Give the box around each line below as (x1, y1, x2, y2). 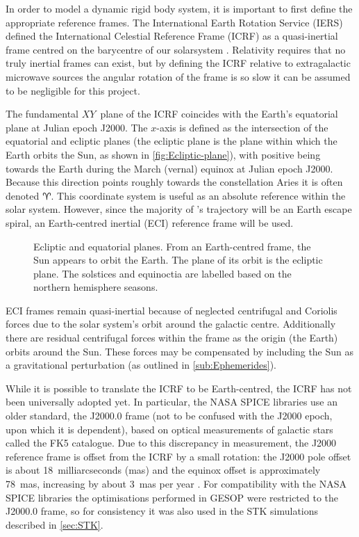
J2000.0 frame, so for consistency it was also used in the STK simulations (6, 504, 319, 518)
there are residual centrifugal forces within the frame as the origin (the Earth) (6, 330, 338, 345)
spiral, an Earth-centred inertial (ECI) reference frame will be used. (6, 215, 294, 230)
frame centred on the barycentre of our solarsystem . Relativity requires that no (6, 42, 346, 56)
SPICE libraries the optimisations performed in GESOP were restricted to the (6, 490, 339, 504)
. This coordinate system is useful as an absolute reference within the (51, 188, 346, 202)
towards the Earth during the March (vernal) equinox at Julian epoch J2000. (6, 161, 333, 175)
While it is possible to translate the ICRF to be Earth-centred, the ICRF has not (6, 380, 352, 395)
